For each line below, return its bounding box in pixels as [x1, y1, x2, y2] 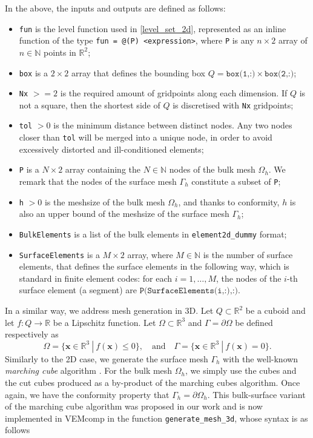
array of [278, 34, 308, 47]
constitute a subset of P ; [191, 175, 281, 188]
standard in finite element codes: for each [19, 271, 173, 284]
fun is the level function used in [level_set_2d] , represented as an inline [19, 22, 286, 35]
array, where [127, 248, 173, 260]
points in [44, 45, 76, 58]
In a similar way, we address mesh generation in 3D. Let [5, 304, 214, 317]
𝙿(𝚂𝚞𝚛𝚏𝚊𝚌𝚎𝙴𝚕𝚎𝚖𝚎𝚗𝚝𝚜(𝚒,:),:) [139, 287, 239, 296]
